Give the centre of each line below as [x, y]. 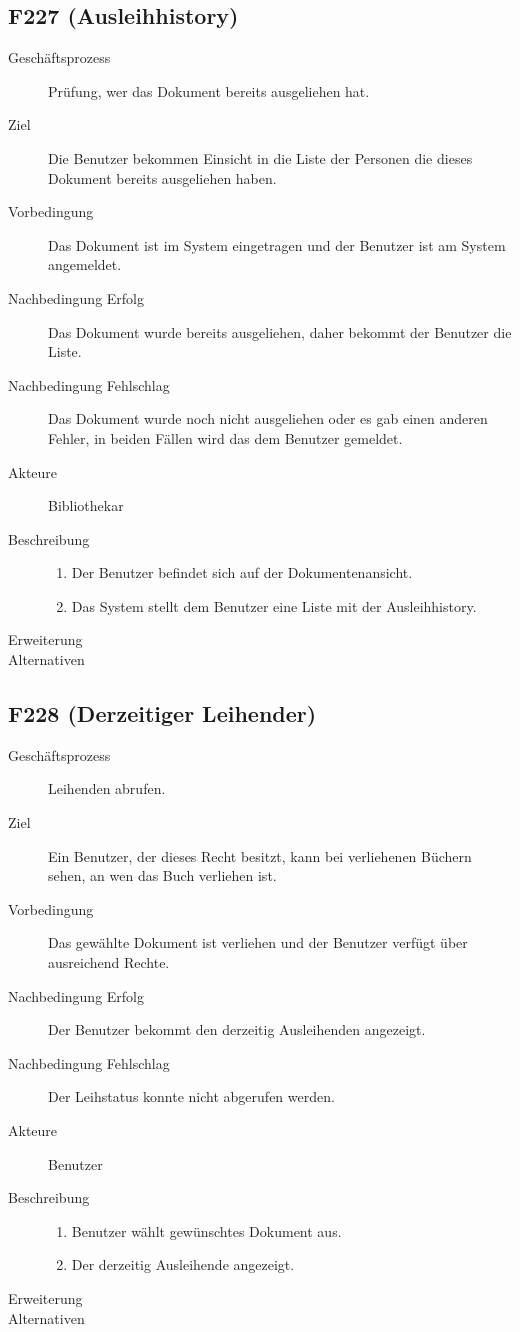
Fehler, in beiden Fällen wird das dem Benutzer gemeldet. [225, 437]
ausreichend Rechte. [109, 962]
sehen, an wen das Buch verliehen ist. [162, 875]
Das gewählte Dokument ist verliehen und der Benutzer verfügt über [258, 942]
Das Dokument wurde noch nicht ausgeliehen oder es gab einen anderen [268, 418]
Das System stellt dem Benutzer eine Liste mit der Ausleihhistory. [274, 605]
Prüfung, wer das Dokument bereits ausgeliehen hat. [209, 90]
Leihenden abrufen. [107, 788]
